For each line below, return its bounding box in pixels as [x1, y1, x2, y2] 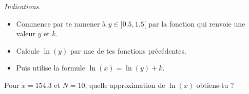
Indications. [4, 1, 41, 11]
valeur [16, 28, 35, 39]
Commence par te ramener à [16, 18, 106, 29]
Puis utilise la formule [16, 62, 85, 73]
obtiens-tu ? [196, 79, 234, 90]
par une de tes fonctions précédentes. [70, 45, 186, 56]
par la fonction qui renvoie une [148, 18, 245, 29]
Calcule [16, 45, 40, 56]
